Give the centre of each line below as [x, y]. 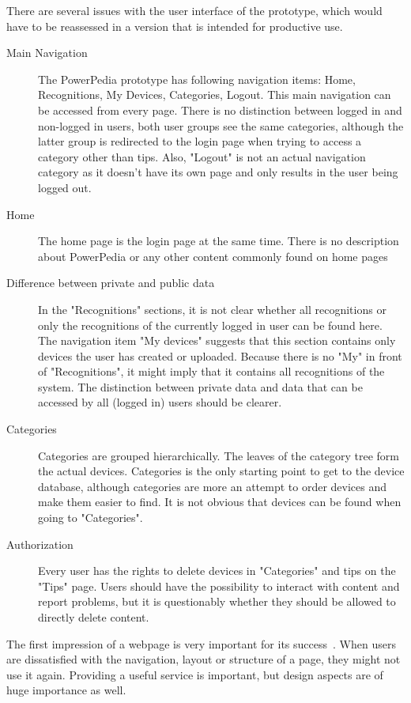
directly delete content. [94, 617]
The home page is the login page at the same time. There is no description [219, 241]
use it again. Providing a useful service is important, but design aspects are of [195, 674]
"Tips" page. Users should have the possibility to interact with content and [219, 586]
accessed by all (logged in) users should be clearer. [160, 402]
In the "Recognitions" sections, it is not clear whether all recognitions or [212, 309]
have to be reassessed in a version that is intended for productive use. [175, 26]
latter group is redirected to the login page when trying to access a [200, 141]
